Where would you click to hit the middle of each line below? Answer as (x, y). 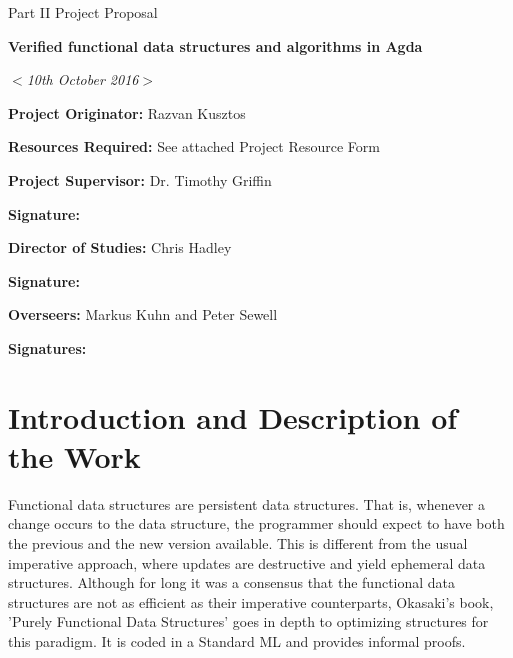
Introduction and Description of (233, 416)
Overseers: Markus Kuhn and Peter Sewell (143, 314)
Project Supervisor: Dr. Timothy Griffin (140, 179)
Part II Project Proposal (83, 12)
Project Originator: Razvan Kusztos (127, 112)
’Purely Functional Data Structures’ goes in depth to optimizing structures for (248, 621)
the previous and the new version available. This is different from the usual (238, 543)
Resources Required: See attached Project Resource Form (194, 146)
